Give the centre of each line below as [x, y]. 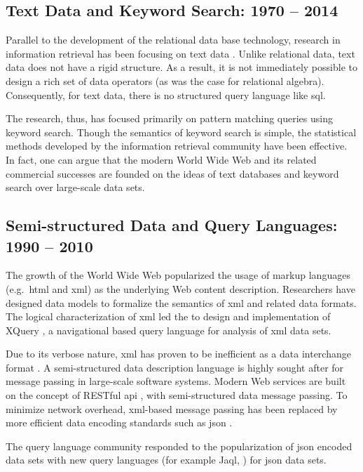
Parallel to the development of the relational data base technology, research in [173, 40]
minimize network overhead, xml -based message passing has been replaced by [172, 408]
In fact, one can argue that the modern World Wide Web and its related [161, 159]
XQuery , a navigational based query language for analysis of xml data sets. [169, 330]
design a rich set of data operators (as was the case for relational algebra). [165, 80]
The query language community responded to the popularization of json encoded [179, 446]
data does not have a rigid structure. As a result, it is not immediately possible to [181, 67]
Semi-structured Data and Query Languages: [172, 225]
